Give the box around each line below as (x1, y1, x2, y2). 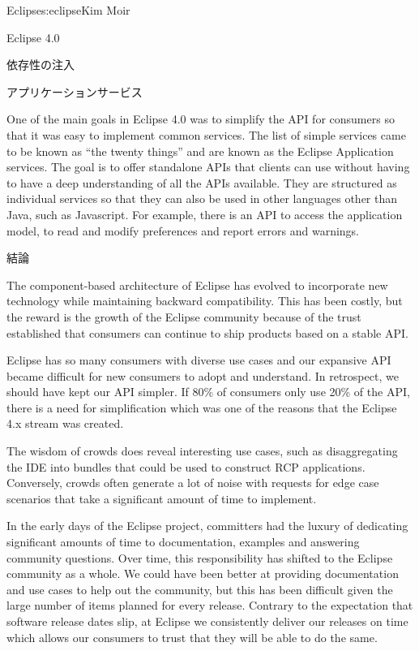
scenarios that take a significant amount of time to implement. (6, 489, 317, 507)
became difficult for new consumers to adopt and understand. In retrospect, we (6, 367, 399, 384)
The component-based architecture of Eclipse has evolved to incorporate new (6, 276, 388, 293)
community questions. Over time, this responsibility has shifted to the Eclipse (6, 549, 393, 566)
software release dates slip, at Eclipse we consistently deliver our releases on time (6, 613, 408, 629)
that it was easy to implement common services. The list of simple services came (6, 126, 406, 143)
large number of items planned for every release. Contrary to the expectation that (6, 597, 413, 614)
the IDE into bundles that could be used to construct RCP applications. (6, 458, 366, 475)
